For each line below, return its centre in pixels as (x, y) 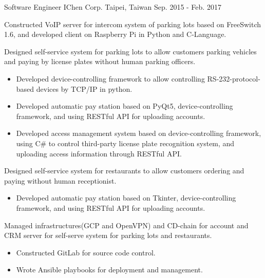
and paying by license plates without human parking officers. (100, 61)
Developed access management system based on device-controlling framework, (139, 133)
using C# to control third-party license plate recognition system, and (125, 143)
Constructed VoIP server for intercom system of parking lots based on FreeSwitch (133, 24)
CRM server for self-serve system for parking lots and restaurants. (108, 235)
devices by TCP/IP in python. (84, 88)
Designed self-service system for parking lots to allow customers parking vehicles (130, 51)
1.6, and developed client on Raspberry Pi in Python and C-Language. (115, 34)
